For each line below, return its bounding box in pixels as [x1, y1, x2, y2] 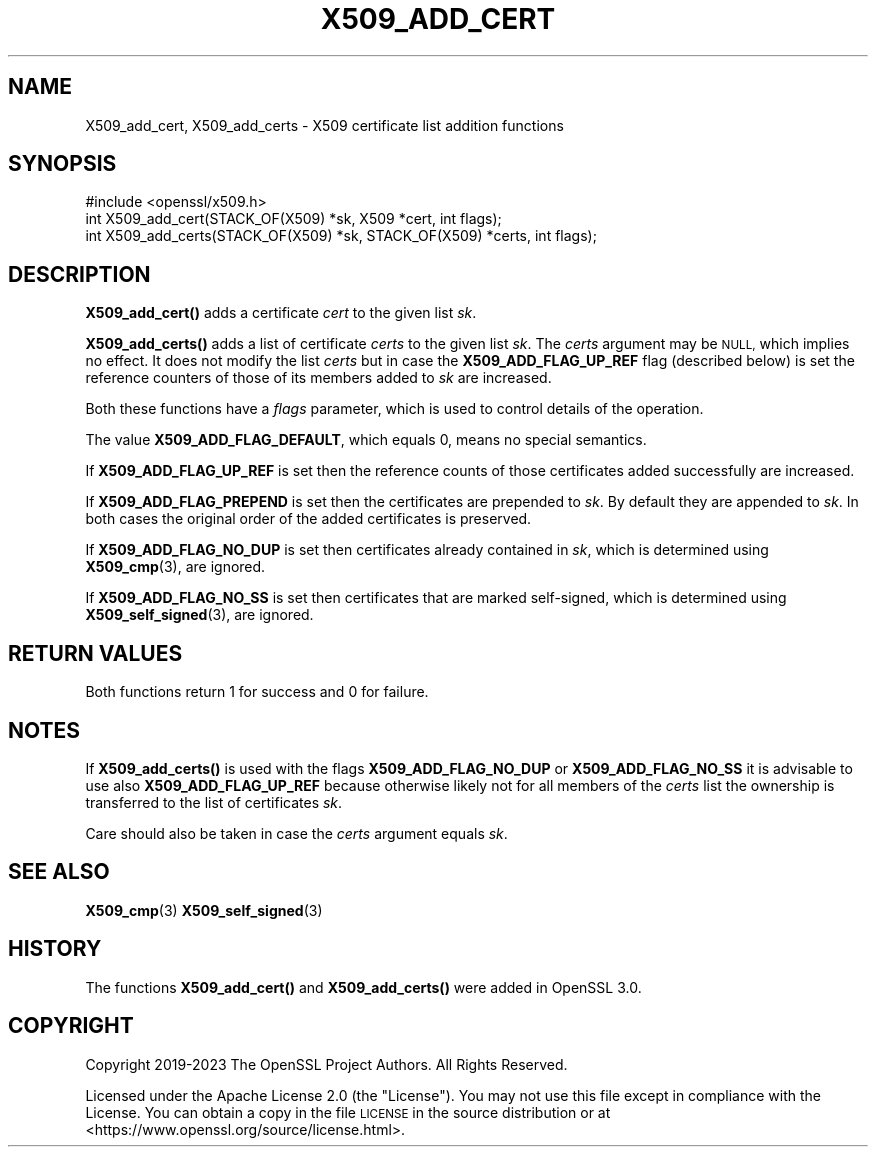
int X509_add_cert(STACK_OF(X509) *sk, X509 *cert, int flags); [85, 210, 502, 228]
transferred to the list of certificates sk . [85, 793, 343, 811]
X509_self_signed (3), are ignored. [85, 606, 314, 624]
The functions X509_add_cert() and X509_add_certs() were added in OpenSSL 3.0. [85, 978, 642, 996]
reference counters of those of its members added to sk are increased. [85, 369, 552, 387]
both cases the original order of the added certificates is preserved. [85, 510, 532, 528]
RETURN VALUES [8, 640, 183, 666]
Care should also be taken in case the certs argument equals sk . [85, 824, 508, 842]
